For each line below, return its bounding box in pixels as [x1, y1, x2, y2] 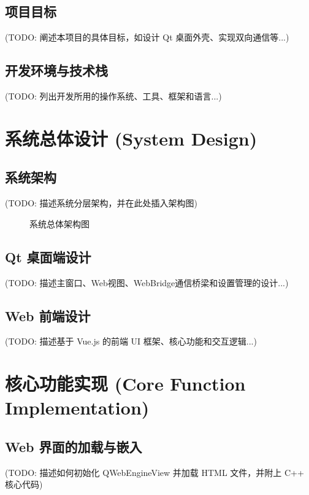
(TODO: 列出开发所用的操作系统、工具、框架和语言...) [5, 90, 222, 102]
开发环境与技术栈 [5, 61, 108, 80]
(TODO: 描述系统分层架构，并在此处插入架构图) [5, 197, 198, 209]
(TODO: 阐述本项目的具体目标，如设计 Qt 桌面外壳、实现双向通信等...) [5, 31, 289, 44]
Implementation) [5, 395, 150, 420]
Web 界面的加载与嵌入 [5, 437, 142, 456]
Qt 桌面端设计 [5, 247, 91, 266]
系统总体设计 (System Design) [5, 125, 257, 150]
